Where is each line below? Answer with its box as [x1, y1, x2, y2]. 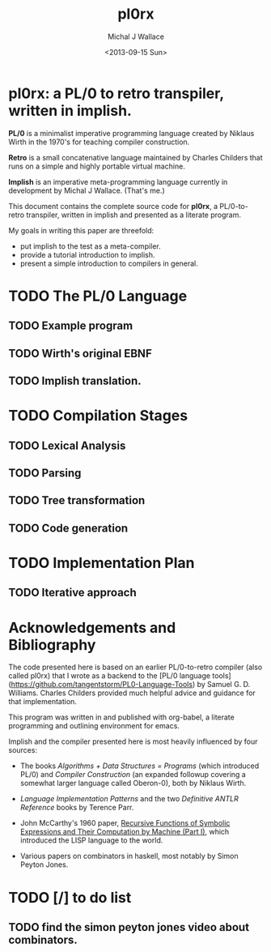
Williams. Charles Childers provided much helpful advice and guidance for [8, 688, 256, 698]
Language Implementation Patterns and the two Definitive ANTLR [19, 794, 239, 804]
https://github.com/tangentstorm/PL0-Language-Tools [11, 680, 193, 689]
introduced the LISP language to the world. [19, 835, 163, 845]
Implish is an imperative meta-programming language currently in [8, 177, 228, 186]
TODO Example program [8, 319, 133, 333]
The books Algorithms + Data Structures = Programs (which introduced [19, 761, 260, 771]
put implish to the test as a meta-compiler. [19, 241, 161, 251]
